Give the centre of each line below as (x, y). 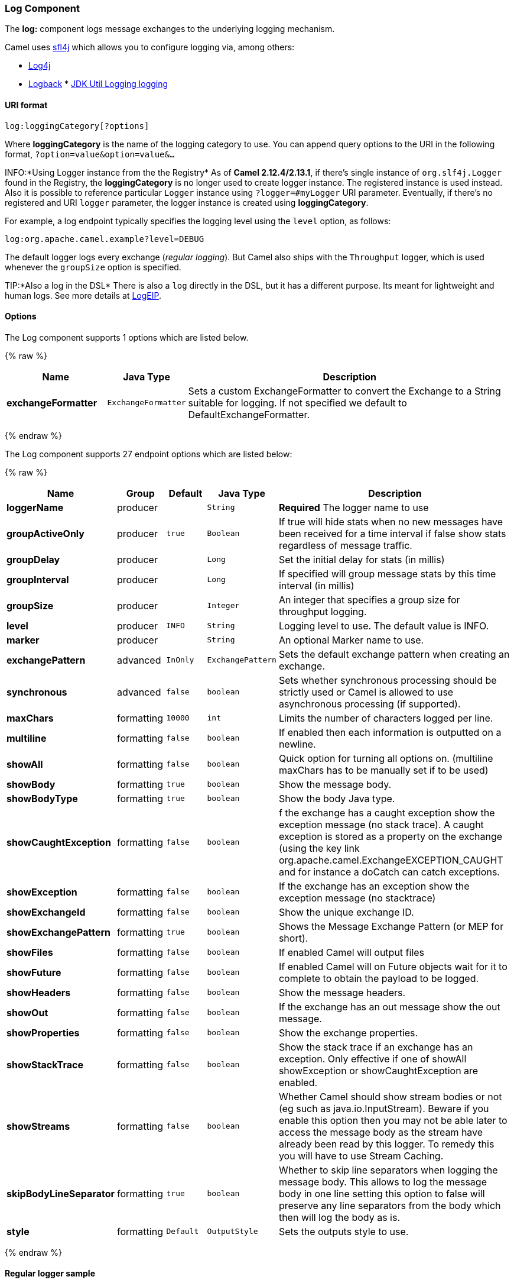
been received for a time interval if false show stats (392, 533)
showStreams (38, 1126)
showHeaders (39, 992)
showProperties (43, 1032)
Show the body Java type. (337, 798)
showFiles (30, 952)
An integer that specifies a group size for (369, 600)
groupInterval (38, 579)
